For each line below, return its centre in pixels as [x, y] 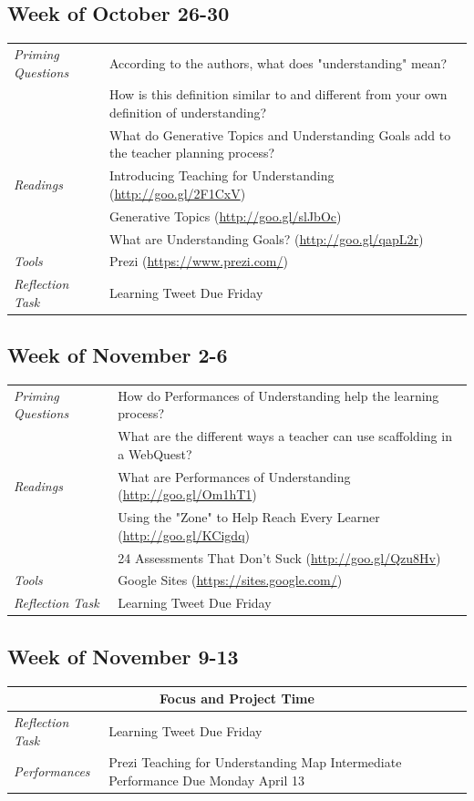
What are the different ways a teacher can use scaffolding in [285, 436]
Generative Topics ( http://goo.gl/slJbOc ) [226, 216]
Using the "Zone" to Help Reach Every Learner [249, 517]
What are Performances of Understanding [234, 476]
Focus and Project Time [237, 698]
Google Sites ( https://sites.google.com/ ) [230, 580]
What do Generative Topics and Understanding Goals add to [280, 134]
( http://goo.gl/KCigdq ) [184, 534]
